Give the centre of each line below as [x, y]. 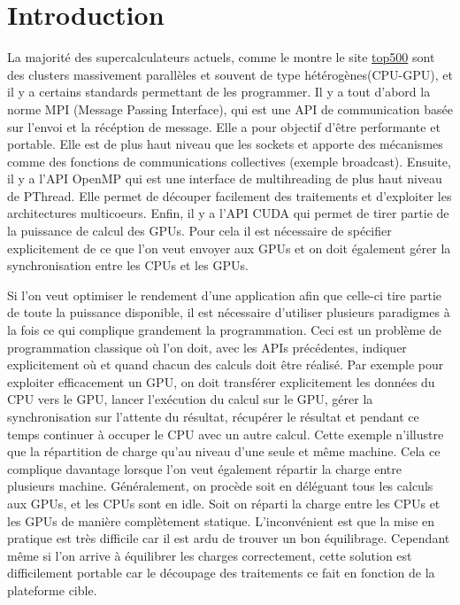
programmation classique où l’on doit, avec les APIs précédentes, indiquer [207, 347]
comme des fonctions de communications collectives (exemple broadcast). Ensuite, [229, 161]
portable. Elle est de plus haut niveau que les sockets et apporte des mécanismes [225, 144]
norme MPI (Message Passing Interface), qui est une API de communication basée [230, 109]
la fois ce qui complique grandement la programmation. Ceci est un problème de [225, 330]
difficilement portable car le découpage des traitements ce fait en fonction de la [221, 573]
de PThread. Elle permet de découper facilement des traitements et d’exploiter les [230, 195]
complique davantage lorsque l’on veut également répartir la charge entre [204, 468]
